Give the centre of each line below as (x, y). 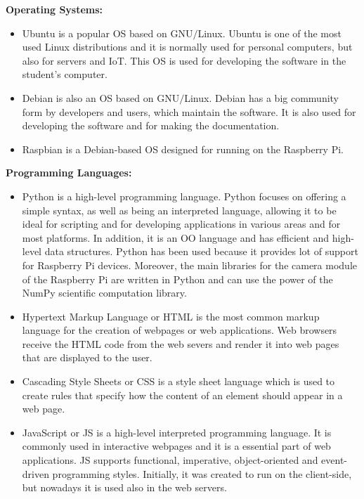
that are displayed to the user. (87, 357)
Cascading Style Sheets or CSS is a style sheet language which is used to (178, 381)
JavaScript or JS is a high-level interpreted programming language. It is (177, 432)
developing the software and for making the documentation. (151, 125)
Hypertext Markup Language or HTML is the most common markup (171, 316)
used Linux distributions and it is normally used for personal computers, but (187, 47)
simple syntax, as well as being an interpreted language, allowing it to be (179, 210)
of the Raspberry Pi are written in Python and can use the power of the (177, 279)
